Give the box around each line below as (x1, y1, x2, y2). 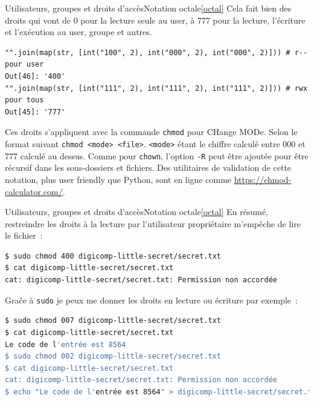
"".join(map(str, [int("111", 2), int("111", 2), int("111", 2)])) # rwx (5, 84, 308, 93)
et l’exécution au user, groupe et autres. (5, 25, 152, 38)
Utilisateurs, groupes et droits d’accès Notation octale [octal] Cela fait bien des (5, 2, 292, 14)
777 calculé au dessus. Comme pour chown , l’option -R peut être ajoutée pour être (5, 149, 309, 162)
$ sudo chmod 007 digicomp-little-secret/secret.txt (5, 316, 221, 325)
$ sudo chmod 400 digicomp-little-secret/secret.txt (5, 251, 221, 260)
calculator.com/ (5, 185, 63, 197)
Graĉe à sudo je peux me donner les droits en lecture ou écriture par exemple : (5, 293, 298, 306)
